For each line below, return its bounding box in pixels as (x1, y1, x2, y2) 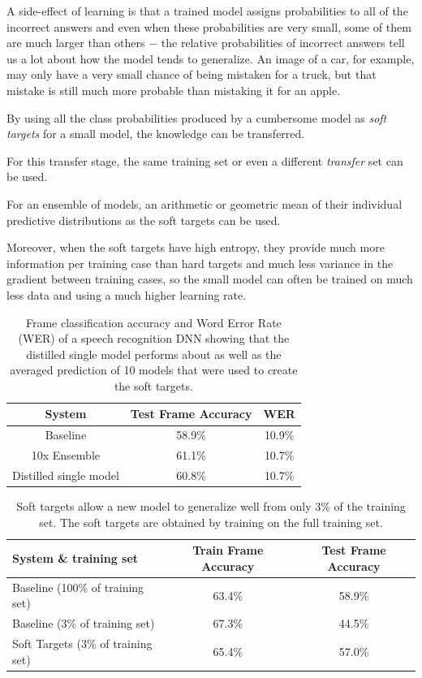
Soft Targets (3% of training (12, 635, 153, 651)
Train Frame (192, 542, 264, 559)
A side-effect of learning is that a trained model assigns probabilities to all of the (6, 2, 408, 19)
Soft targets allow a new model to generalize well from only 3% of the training (16, 498, 406, 515)
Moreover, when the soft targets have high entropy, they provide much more (6, 239, 385, 256)
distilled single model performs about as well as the (26, 345, 282, 362)
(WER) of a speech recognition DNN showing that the (18, 330, 290, 347)
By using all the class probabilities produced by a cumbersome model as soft (6, 109, 387, 126)
